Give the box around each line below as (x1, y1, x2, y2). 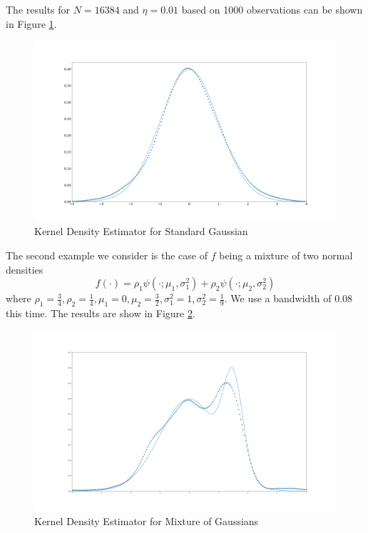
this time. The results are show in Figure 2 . (6, 305, 195, 320)
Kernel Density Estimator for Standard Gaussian (34, 224, 248, 239)
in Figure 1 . (6, 16, 57, 31)
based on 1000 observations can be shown (181, 2, 363, 16)
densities (6, 261, 44, 277)
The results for (6, 2, 71, 16)
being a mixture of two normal (219, 247, 353, 262)
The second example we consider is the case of (6, 247, 208, 262)
